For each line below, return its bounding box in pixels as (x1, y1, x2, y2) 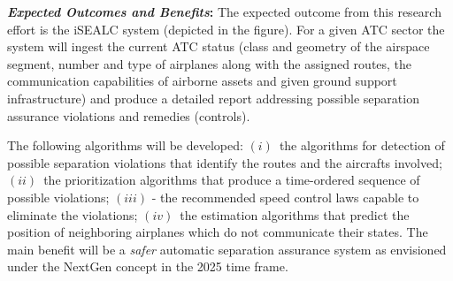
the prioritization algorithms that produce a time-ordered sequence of (43, 171, 420, 189)
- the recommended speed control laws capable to (151, 187, 419, 206)
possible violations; (7, 187, 110, 206)
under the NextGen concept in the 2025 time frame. (7, 257, 288, 276)
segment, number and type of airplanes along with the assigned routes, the (7, 54, 412, 72)
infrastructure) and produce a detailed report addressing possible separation (7, 88, 419, 107)
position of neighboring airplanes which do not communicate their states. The (7, 223, 428, 241)
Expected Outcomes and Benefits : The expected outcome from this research (7, 3, 441, 20)
